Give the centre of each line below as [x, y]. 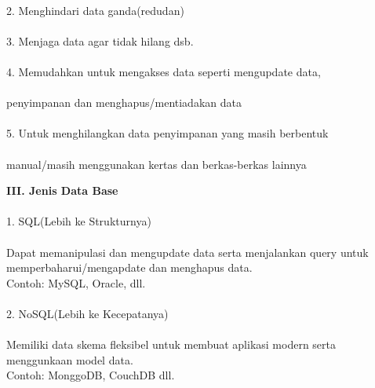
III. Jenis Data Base [62, 190]
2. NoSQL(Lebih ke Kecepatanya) [87, 313]
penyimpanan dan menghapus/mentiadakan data [124, 102]
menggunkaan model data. [70, 359]
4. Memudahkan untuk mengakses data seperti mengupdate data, [164, 71]
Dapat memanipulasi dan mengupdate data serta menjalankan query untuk [187, 252]
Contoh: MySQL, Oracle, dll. [76, 282]
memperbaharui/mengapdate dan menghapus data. [129, 267]
